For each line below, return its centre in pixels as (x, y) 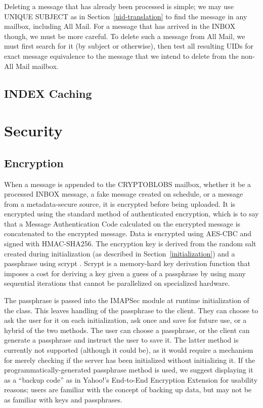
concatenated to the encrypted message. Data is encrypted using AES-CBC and (128, 233)
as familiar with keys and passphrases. (63, 399)
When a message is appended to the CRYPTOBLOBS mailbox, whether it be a (128, 184)
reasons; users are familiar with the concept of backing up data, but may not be (128, 390)
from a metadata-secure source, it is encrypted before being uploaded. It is (120, 203)
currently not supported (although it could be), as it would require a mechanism (129, 350)
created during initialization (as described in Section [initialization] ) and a (120, 253)
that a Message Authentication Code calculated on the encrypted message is (122, 223)
